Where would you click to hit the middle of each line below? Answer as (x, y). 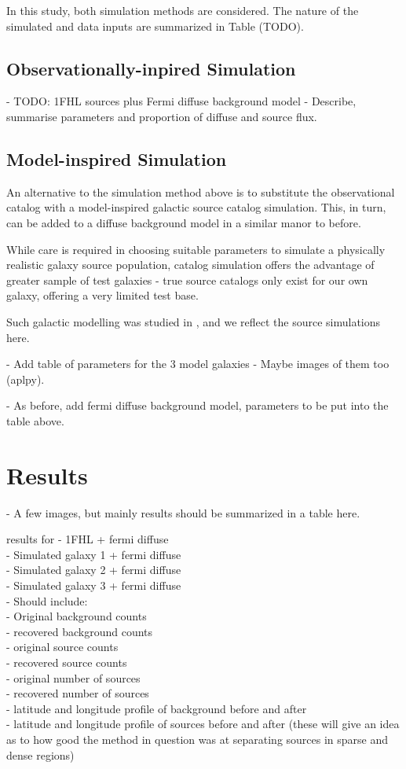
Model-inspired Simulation (117, 158)
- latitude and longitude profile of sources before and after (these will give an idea (203, 724)
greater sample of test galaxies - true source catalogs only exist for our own (187, 280)
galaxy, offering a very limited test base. (102, 295)
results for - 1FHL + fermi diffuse (88, 539)
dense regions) (40, 754)
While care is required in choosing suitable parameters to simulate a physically (196, 249)
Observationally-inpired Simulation (151, 68)
